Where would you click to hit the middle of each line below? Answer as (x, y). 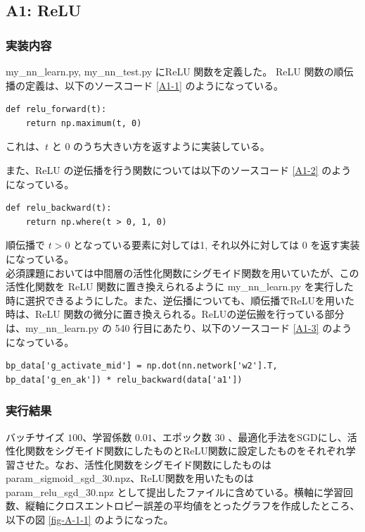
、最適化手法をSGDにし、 (288, 437)
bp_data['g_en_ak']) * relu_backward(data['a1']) (124, 379)
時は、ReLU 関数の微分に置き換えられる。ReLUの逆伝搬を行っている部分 (175, 314)
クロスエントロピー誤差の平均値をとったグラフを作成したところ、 (207, 506)
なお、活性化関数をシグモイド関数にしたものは (163, 464)
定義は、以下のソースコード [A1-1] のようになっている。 (154, 85)
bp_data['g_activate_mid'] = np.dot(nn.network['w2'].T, (142, 366)
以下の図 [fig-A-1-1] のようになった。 (90, 520)
